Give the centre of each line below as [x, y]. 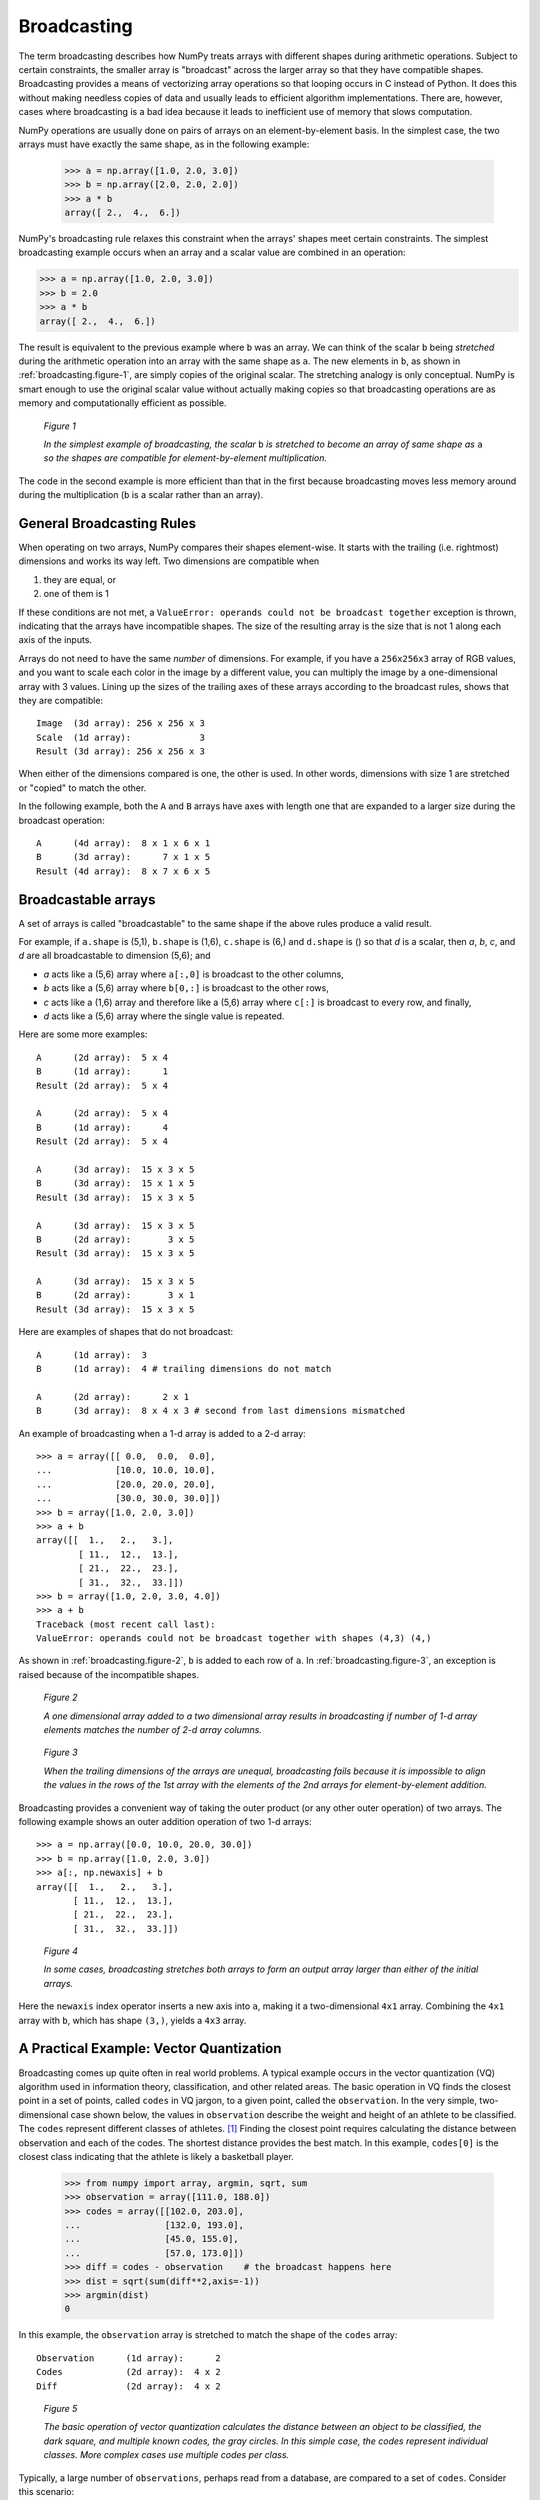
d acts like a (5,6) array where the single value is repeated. [164, 1016]
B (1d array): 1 [102, 1071]
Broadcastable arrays [87, 899]
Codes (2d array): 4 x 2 [129, 2372]
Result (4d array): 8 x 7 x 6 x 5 [123, 871]
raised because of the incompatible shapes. [109, 1674]
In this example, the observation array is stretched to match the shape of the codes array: [208, 2335]
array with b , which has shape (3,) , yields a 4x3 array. [132, 2020]
